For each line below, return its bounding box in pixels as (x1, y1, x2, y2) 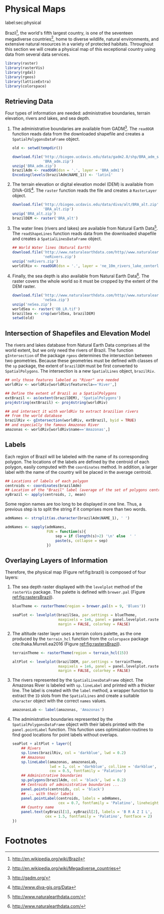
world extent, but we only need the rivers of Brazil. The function (5, 347, 134, 353)
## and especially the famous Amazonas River (5, 423, 99, 427)
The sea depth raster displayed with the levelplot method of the (12, 584, 143, 590)
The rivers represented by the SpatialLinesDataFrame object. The (12, 677, 143, 683)
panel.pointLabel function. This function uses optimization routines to (12, 727, 154, 733)
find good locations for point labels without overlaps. (12, 732, 119, 738)
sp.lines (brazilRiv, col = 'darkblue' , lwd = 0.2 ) (21, 750, 126, 755)
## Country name (21, 805, 54, 810)
